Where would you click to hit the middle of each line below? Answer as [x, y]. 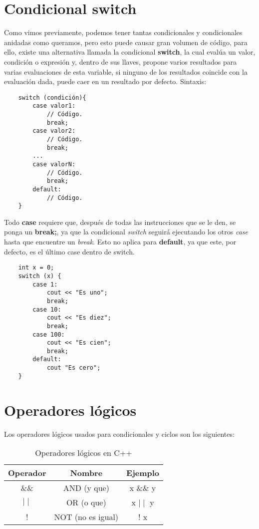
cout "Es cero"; [74, 368]
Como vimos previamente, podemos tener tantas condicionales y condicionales [123, 32]
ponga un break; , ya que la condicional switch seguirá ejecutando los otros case [126, 232]
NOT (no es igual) [86, 517]
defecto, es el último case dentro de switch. [69, 251]
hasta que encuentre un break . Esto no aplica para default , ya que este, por [120, 242]
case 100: [49, 334]
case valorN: [54, 164]
